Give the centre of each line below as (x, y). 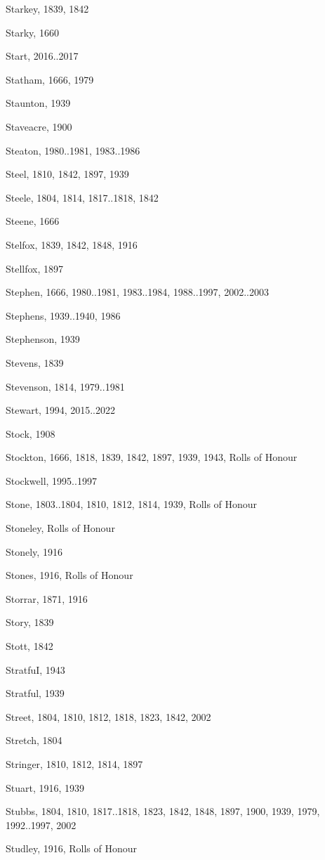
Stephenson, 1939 (43, 339)
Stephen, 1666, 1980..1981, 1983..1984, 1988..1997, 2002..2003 (137, 292)
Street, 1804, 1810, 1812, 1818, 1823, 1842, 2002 (108, 716)
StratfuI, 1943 (35, 669)
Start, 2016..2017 (42, 56)
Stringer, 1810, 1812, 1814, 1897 (74, 764)
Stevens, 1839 (35, 362)
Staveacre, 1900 (39, 126)
